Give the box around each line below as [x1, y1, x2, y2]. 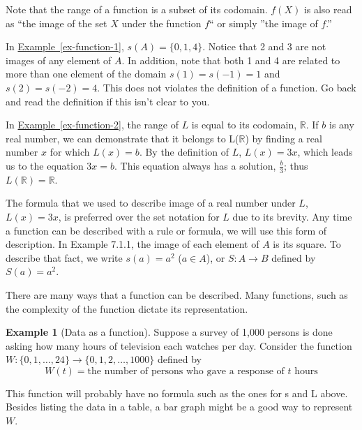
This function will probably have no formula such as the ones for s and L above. [6, 385, 348, 400]
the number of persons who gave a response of [87, 366, 285, 376]
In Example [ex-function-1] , [6, 39, 124, 54]
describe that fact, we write [6, 250, 123, 265]
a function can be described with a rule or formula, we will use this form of [6, 223, 327, 237]
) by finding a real [245, 131, 322, 145]
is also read [303, 2, 352, 16]
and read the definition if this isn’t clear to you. [6, 94, 210, 108]
